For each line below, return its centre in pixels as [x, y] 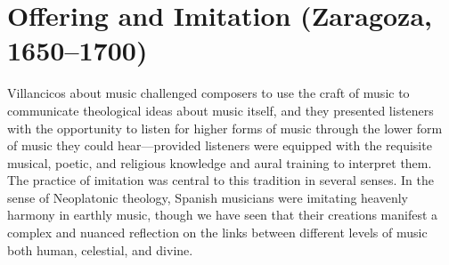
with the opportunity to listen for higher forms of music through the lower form [225, 128]
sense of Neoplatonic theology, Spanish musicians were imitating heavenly [208, 197]
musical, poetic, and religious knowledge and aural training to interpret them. [220, 162]
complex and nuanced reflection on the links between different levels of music [217, 233]
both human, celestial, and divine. [100, 249]
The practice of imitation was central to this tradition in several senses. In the [220, 180]
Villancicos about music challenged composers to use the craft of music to [208, 93]
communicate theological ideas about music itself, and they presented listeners [220, 110]
